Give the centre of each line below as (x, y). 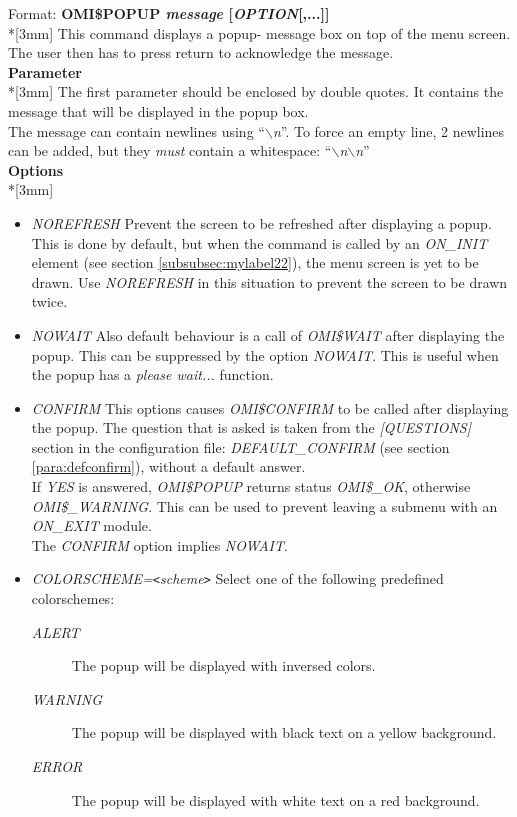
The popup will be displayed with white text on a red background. (275, 799)
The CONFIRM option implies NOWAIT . (159, 544)
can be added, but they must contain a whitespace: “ (170, 150)
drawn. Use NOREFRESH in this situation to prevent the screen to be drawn (269, 281)
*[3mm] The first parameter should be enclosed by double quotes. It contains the (256, 91)
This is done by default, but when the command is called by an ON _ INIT (259, 242)
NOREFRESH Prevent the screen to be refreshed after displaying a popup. (261, 222)
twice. (49, 301)
